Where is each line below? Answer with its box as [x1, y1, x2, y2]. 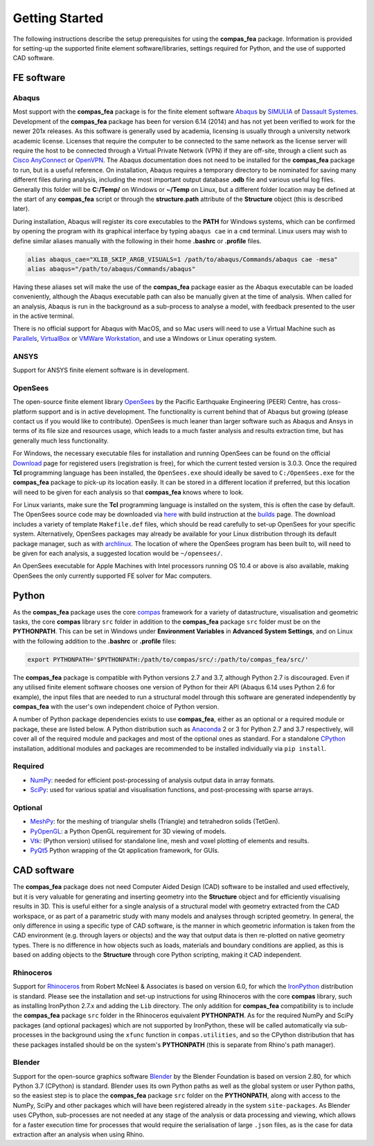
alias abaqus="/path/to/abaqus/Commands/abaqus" [27, 265, 196, 273]
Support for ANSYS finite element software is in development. [12, 366, 190, 374]
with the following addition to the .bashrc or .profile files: [12, 637, 177, 645]
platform [12, 407, 37, 416]
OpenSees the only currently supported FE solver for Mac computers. [12, 572, 212, 580]
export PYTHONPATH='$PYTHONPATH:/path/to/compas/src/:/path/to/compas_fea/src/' [27, 655, 309, 663]
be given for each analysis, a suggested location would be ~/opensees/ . [12, 549, 223, 558]
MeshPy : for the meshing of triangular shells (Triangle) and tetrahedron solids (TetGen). [30, 818, 280, 826]
